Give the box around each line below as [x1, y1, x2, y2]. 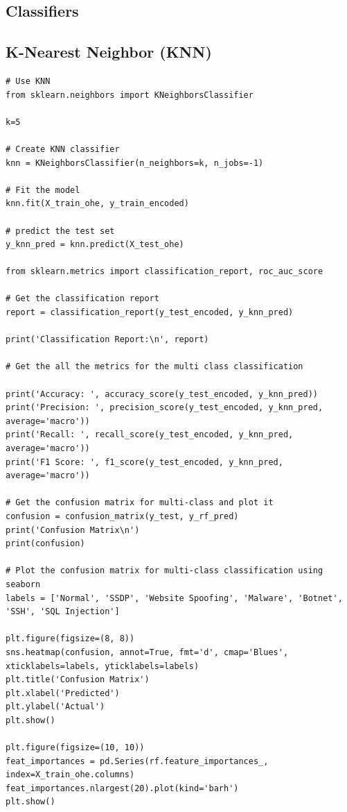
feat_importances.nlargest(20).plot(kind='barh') [6, 783, 239, 793]
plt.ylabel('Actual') [6, 702, 105, 712]
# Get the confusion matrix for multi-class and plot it [6, 498, 274, 508]
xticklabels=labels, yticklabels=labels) [6, 661, 199, 671]
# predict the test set [6, 226, 115, 236]
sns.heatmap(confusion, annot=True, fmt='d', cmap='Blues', [6, 647, 289, 657]
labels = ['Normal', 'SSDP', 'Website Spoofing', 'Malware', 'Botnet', [6, 593, 343, 603]
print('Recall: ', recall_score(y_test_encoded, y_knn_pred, [6, 430, 294, 440]
